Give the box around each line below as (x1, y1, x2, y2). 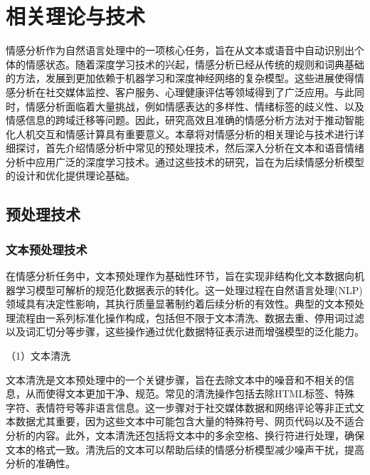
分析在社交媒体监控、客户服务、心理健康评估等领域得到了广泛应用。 (15, 84, 334, 99)
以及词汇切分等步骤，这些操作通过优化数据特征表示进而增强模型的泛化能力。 (6, 324, 364, 339)
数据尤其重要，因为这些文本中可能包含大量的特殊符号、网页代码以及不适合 (15, 414, 364, 429)
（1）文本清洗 (6, 348, 70, 363)
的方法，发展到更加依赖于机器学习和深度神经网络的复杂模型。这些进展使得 (6, 71, 354, 85)
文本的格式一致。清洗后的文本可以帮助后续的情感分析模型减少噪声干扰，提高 (6, 442, 364, 456)
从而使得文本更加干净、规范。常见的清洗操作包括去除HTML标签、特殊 (25, 386, 355, 401)
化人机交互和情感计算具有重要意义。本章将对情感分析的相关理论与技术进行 (6, 126, 354, 141)
